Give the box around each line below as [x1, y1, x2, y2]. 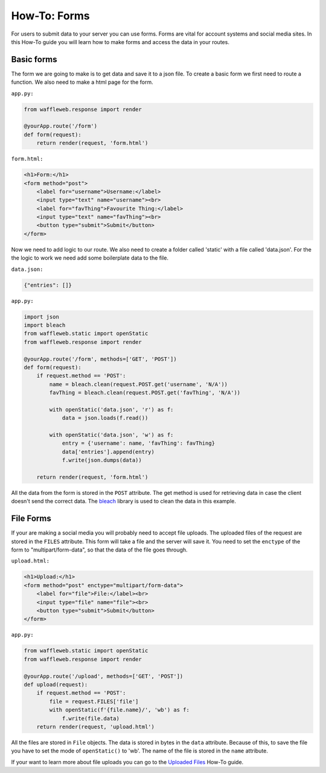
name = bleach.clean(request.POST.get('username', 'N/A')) [49, 381, 228, 387]
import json [24, 313, 60, 320]
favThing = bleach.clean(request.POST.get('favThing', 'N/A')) [49, 389, 241, 396]
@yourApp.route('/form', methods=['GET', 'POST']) [24, 355, 177, 362]
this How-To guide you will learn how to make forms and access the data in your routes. [11, 38, 229, 45]
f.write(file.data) [62, 715, 120, 722]
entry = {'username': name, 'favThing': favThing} [62, 440, 216, 447]
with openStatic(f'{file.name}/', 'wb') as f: [49, 707, 190, 713]
